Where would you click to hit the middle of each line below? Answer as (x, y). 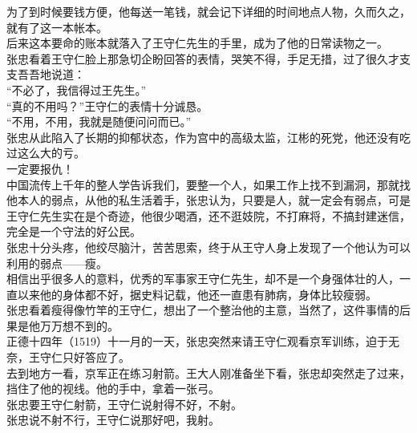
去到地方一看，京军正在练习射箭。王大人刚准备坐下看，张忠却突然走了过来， (208, 372)
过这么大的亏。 (46, 153)
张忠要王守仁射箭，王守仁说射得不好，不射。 (124, 404)
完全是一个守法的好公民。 (74, 231)
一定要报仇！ (40, 168)
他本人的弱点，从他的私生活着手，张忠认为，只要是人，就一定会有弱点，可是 (208, 200)
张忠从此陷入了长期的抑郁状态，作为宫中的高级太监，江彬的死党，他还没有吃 (208, 137)
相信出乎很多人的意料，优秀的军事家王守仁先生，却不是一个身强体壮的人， (203, 279)
